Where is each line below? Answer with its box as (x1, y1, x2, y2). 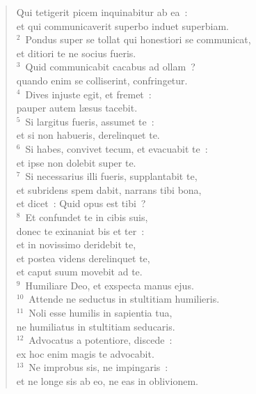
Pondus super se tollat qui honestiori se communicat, (25, 32, 251, 47)
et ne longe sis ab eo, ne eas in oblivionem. (16, 374, 198, 388)
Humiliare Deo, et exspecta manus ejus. (25, 278, 194, 292)
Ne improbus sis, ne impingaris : (29, 360, 168, 374)
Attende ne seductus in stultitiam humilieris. (29, 291, 220, 306)
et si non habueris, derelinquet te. (16, 128, 160, 142)
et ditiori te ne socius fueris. (16, 45, 136, 60)
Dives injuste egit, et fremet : (25, 86, 152, 101)
